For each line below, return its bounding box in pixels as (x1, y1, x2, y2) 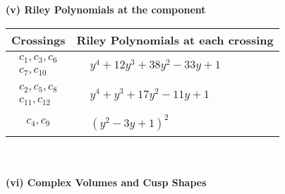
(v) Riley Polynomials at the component (6, 2, 206, 16)
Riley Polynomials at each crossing (76, 31, 274, 48)
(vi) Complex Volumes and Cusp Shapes (6, 175, 207, 190)
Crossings (11, 31, 66, 48)
